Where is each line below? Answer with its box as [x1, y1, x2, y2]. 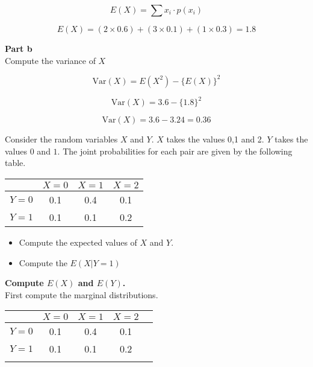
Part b [5, 42, 33, 54]
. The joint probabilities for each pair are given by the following [57, 144, 293, 157]
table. [5, 156, 26, 169]
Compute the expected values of [19, 235, 137, 248]
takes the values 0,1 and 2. [166, 133, 264, 145]
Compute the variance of [5, 54, 96, 66]
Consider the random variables [5, 133, 118, 145]
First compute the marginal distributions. [5, 288, 158, 301]
